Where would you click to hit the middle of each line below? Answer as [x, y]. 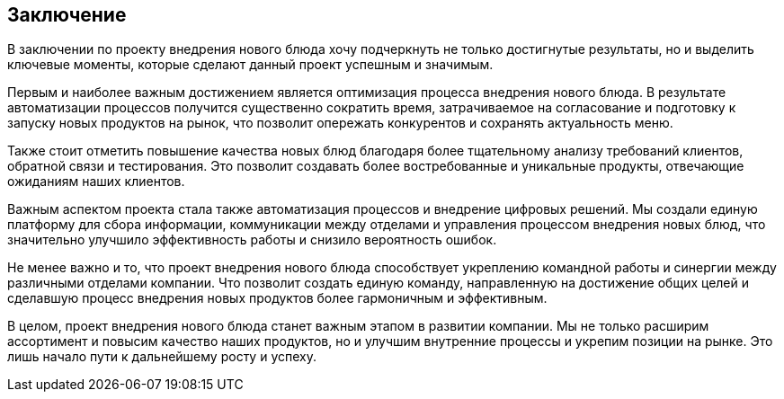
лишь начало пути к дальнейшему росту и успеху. [162, 357]
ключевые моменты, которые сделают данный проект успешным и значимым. [250, 65]
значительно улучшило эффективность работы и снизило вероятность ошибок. [252, 240]
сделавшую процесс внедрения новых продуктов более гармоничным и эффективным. [277, 298]
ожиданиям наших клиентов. [96, 182]
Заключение [67, 15]
